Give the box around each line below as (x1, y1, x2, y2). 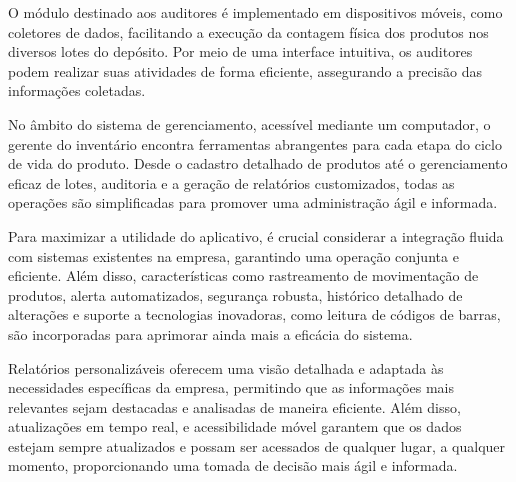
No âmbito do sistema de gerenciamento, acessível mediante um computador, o (8, 113, 491, 134)
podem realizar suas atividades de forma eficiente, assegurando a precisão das (8, 60, 482, 81)
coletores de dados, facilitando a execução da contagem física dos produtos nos (8, 21, 489, 42)
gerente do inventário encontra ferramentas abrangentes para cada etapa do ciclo (8, 133, 502, 154)
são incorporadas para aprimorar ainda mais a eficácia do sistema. (8, 323, 413, 344)
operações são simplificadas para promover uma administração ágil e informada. (8, 192, 498, 213)
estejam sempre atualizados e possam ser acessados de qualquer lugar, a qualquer (8, 435, 506, 456)
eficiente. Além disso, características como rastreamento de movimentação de (8, 265, 479, 286)
